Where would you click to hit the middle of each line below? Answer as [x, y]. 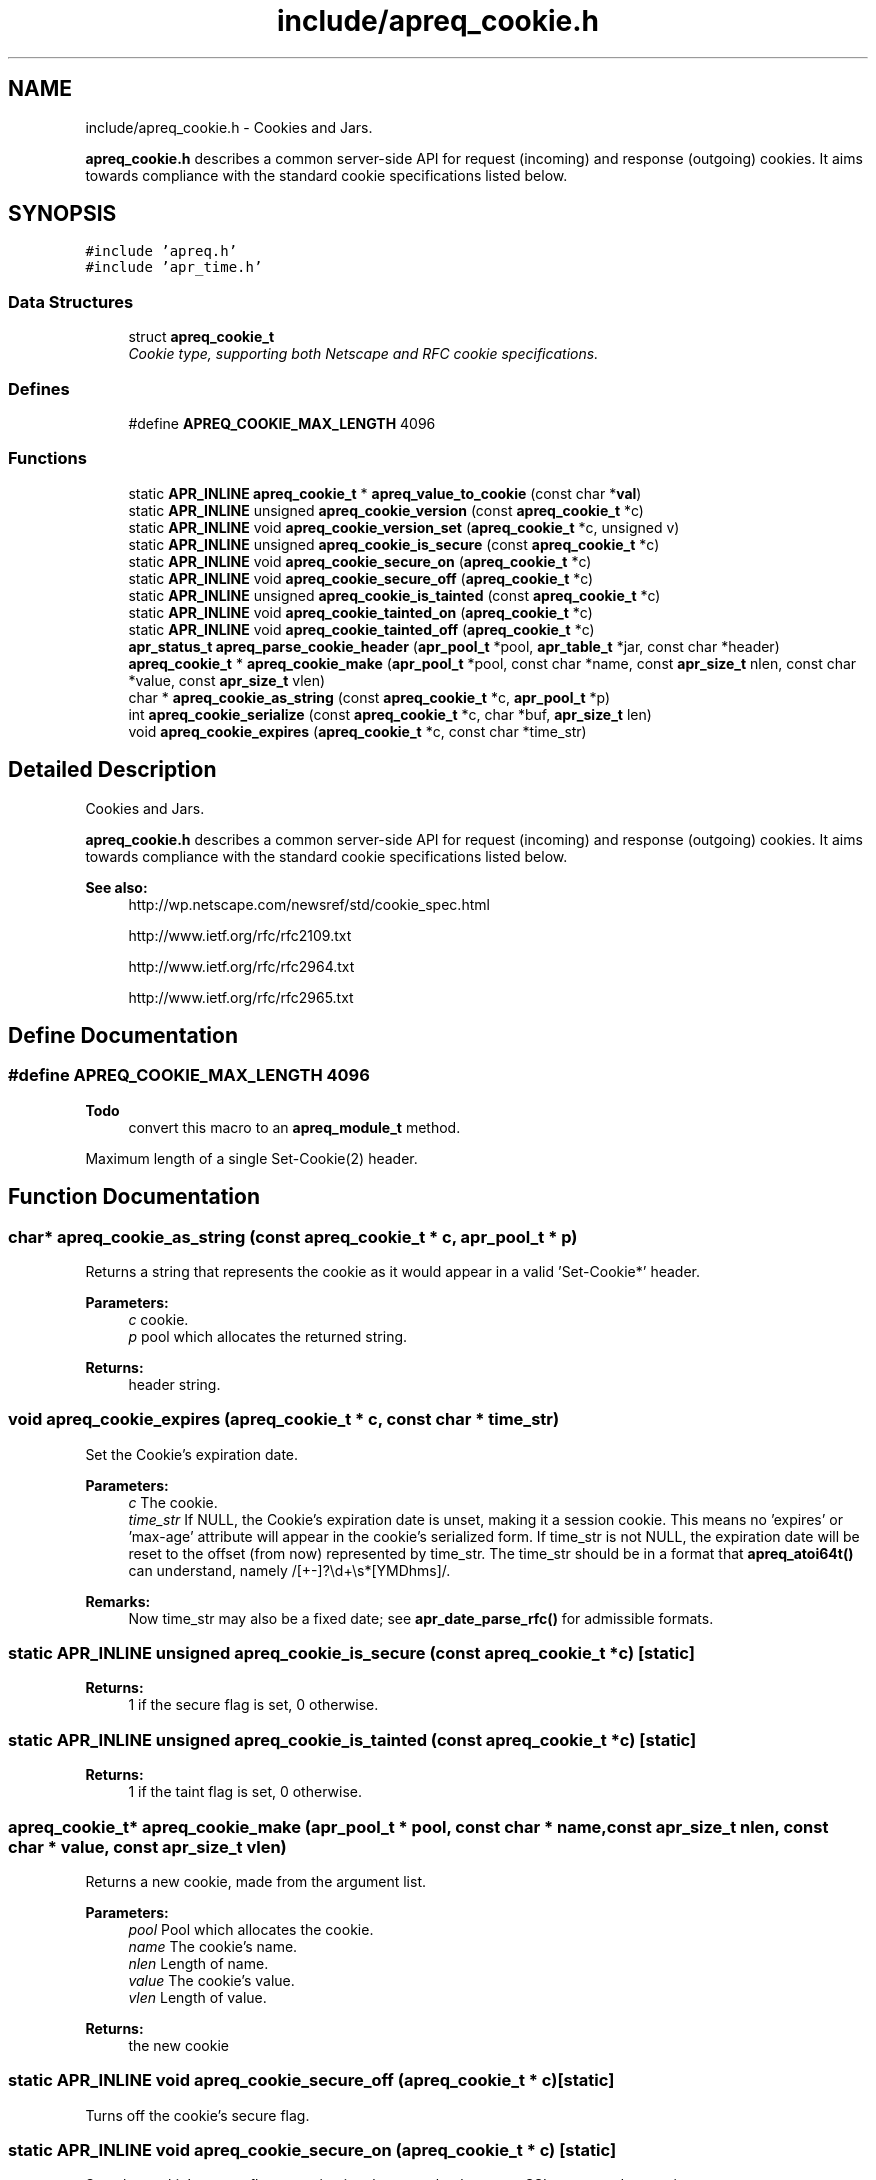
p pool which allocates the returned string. [268, 1336]
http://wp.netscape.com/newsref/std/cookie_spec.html [309, 904]
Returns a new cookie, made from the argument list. [256, 1881]
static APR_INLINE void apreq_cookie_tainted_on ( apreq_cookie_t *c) [360, 612]
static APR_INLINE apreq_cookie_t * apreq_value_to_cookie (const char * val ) [385, 493]
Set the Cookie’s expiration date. [192, 1454]
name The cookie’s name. [213, 1946]
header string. [174, 1384]
